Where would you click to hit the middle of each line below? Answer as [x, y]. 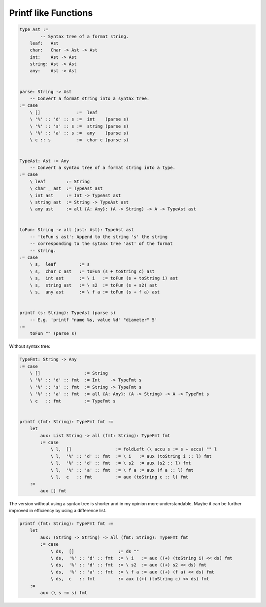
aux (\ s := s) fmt [64, 592]
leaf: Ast [44, 43]
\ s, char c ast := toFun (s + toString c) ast [92, 271]
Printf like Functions [51, 13]
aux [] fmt [53, 491]
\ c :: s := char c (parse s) [79, 140]
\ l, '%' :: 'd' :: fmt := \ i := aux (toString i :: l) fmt [131, 456]
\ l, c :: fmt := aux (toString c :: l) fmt [119, 477]
